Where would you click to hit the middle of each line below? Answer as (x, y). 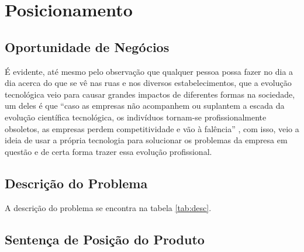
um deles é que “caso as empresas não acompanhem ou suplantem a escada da (145, 106)
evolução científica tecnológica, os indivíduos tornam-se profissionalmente (136, 117)
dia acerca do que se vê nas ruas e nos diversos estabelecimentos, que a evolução (148, 83)
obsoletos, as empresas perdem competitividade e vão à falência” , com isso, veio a (152, 128)
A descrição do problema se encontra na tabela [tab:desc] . (108, 207)
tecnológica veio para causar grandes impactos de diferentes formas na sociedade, (150, 94)
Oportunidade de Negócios (87, 46)
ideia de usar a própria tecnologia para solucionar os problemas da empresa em (146, 140)
